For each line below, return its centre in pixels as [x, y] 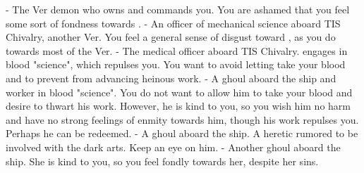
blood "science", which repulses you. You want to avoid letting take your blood [176, 64]
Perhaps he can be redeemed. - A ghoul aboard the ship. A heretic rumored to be [182, 133]
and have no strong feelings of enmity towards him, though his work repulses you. [182, 119]
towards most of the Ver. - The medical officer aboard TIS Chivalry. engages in [177, 50]
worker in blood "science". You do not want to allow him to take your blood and [179, 92]
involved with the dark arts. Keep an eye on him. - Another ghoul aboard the [173, 147]
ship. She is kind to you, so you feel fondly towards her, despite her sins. [162, 161]
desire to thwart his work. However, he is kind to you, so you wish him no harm [178, 106]
